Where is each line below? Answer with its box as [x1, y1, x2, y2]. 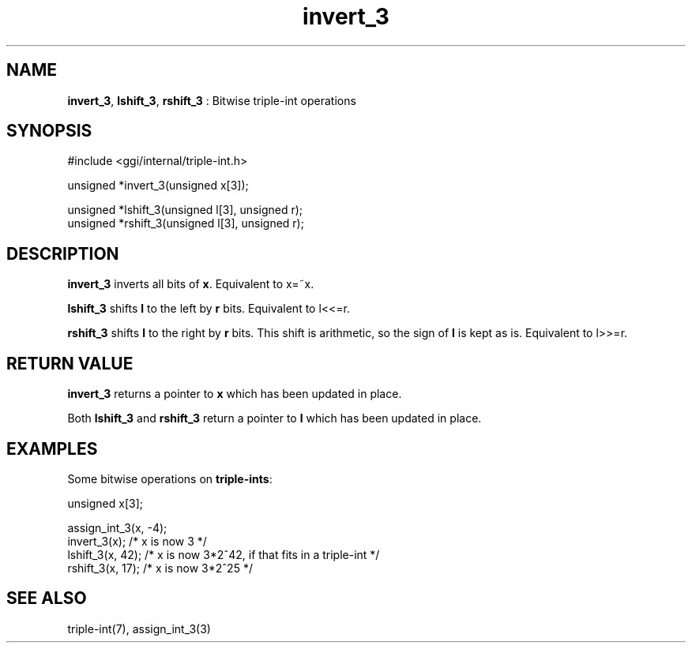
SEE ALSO [6, 588, 87, 609]
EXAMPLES [6, 438, 98, 459]
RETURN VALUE [6, 353, 134, 373]
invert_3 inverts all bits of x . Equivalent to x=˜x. [67, 277, 314, 291]
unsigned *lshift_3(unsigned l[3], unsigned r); [67, 203, 303, 217]
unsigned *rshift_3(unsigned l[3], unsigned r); [67, 216, 304, 231]
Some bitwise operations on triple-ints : [67, 471, 273, 486]
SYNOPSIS [6, 121, 92, 141]
